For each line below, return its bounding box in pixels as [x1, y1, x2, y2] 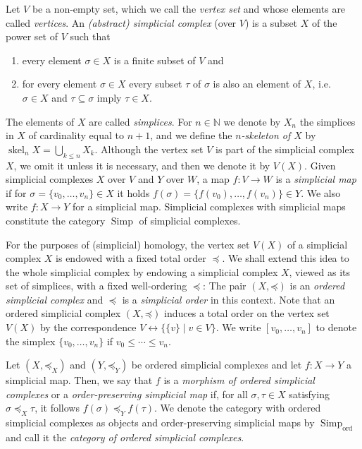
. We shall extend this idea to [222, 251, 349, 265]
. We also [301, 185, 341, 200]
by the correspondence [39, 320, 137, 335]
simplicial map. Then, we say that [6, 373, 153, 388]
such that [70, 29, 111, 44]
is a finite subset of [113, 52, 196, 67]
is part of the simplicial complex [216, 141, 355, 156]
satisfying [289, 386, 330, 401]
